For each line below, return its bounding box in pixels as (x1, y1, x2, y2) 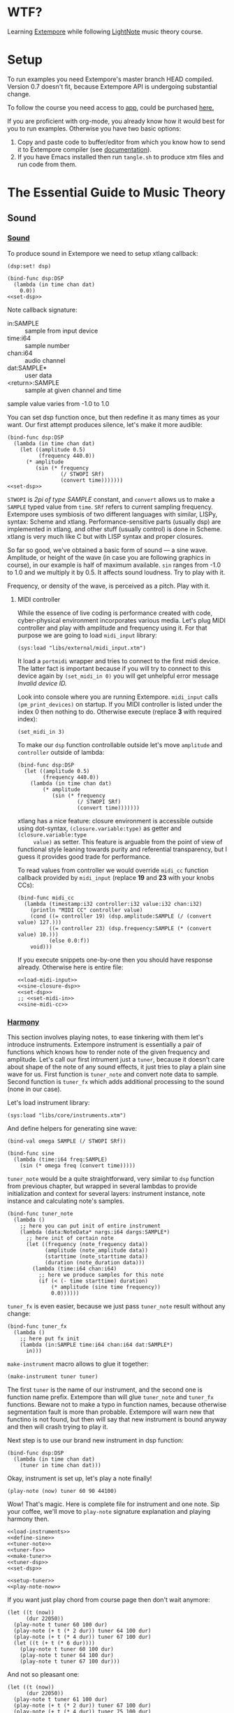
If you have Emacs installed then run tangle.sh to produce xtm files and (17, 152, 224, 161)
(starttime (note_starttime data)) (44, 1253, 149, 1260)
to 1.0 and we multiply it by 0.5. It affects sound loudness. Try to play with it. (7, 568, 226, 577)
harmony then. (7, 1515, 50, 1524)
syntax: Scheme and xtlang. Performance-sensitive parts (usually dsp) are (7, 517, 221, 526)
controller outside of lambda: (17, 748, 105, 756)
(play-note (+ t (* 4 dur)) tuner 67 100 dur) (13, 1633, 152, 1641)
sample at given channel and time (24, 386, 122, 394)
